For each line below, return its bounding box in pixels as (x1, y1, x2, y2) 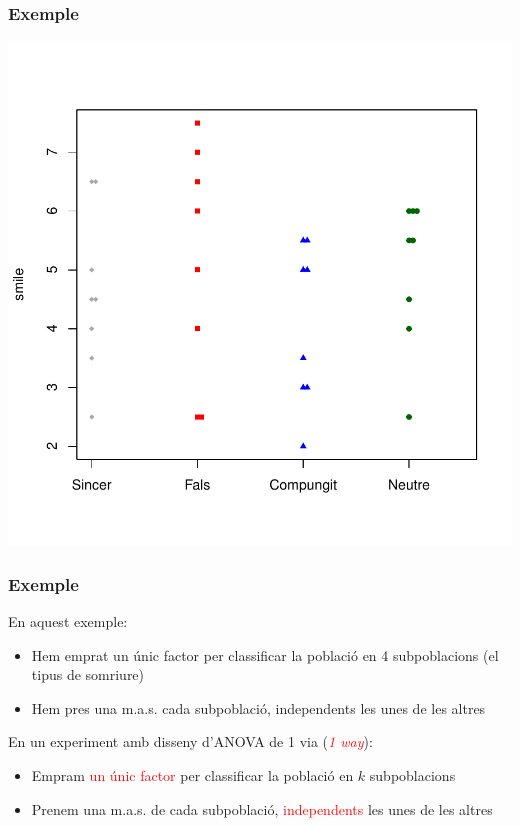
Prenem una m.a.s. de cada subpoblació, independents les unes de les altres (31, 798, 493, 819)
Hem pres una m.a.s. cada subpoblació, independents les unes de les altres (31, 697, 486, 718)
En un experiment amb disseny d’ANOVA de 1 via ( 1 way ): (8, 731, 373, 752)
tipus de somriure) (31, 664, 145, 685)
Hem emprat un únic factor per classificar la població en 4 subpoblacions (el (31, 644, 499, 665)
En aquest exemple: (8, 611, 128, 632)
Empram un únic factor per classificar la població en (31, 765, 354, 785)
